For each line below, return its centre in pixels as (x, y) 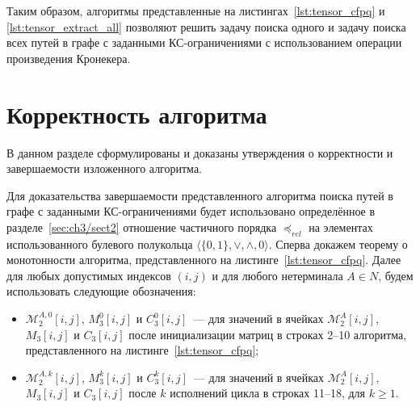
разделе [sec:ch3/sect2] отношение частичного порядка (142, 227)
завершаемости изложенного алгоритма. (104, 168)
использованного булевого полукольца (100, 243)
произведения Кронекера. (69, 58)
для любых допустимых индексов (89, 275)
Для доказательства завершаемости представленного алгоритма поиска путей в (200, 195)
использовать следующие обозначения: (101, 291)
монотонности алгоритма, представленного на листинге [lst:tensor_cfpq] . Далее (204, 260)
